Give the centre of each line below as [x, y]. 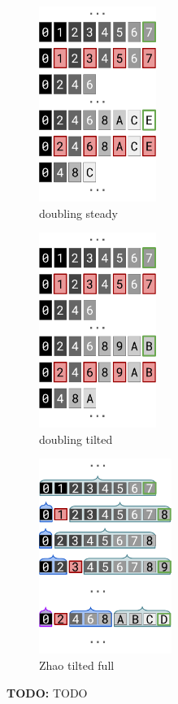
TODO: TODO [47, 692]
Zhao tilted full [77, 665]
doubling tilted [76, 439]
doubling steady [78, 213]
